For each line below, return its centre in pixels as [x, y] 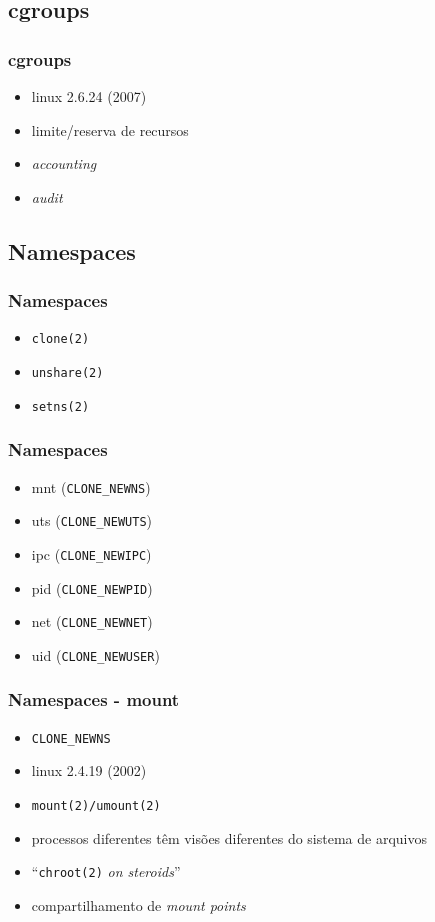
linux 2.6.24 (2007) [89, 96]
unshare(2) [67, 373]
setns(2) [60, 406]
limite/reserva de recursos [110, 129]
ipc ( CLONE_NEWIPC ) [91, 553]
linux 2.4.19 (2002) [89, 770]
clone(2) [60, 339]
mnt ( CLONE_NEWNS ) [91, 486]
